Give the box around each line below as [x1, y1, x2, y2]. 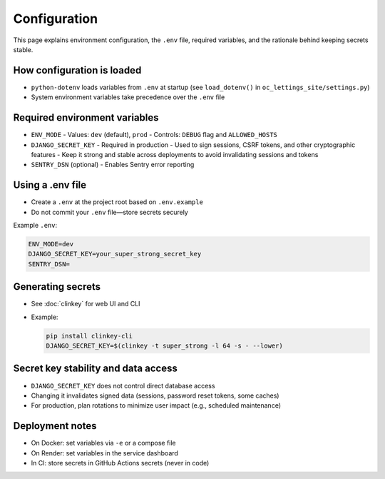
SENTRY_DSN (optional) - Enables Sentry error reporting [31, 161, 195, 169]
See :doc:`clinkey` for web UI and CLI [31, 300, 140, 308]
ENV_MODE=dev [28, 240, 74, 248]
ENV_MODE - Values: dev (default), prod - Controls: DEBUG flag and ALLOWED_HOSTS [31, 131, 278, 139]
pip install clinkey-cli [46, 332, 133, 340]
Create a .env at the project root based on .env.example [31, 198, 203, 206]
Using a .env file [13, 179, 87, 191]
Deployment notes [13, 420, 97, 432]
